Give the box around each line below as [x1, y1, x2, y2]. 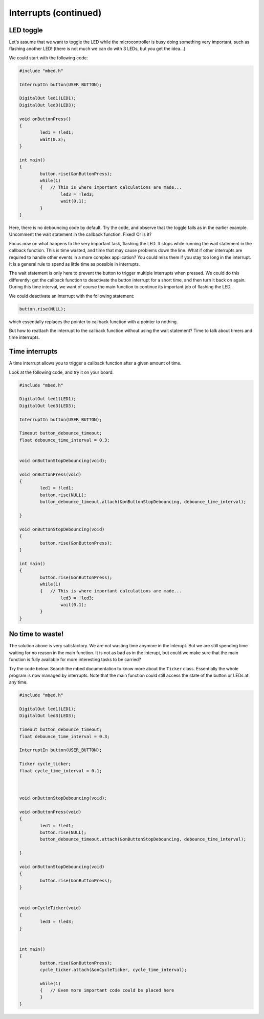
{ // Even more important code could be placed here [40, 988, 175, 993]
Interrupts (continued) [9, 7, 102, 18]
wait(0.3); [40, 136, 66, 142]
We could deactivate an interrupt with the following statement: [9, 293, 134, 299]
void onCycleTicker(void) [19, 905, 82, 911]
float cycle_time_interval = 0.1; [19, 768, 102, 773]
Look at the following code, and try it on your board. [9, 369, 114, 375]
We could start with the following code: [9, 54, 88, 61]
